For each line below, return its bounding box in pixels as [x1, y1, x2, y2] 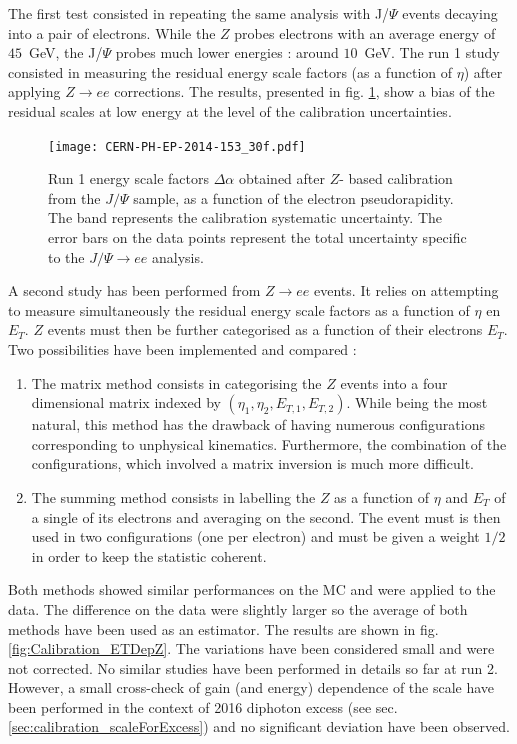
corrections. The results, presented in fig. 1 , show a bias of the [114, 81, 495, 102]
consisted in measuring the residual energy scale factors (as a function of [8, 61, 453, 82]
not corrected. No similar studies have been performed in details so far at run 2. [8, 657, 498, 678]
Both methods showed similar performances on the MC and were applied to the [8, 579, 496, 600]
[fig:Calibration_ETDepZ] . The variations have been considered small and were [8, 638, 495, 659]
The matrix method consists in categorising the [31, 372, 322, 393]
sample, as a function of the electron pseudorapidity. [133, 187, 454, 208]
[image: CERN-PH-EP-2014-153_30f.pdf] [48, 139, 306, 154]
